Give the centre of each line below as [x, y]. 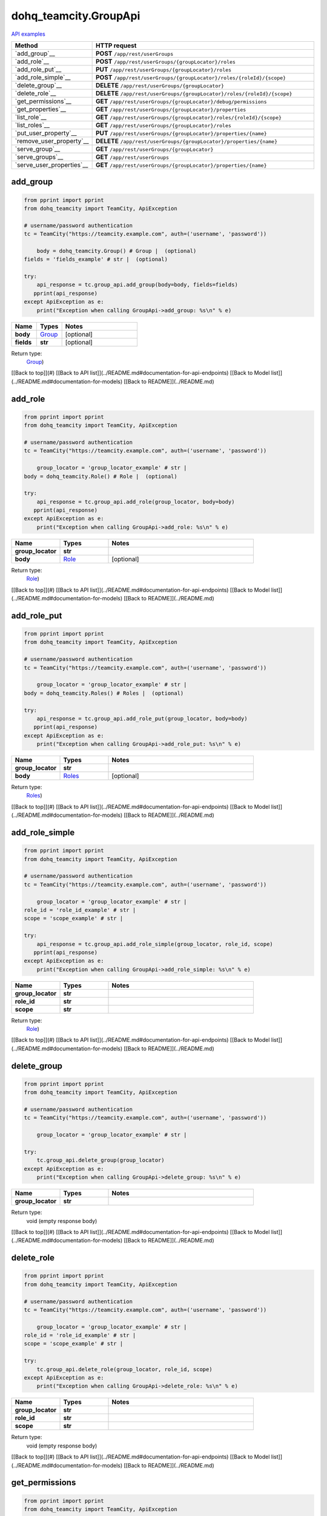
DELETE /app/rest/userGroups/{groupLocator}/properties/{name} [187, 141]
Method [26, 45]
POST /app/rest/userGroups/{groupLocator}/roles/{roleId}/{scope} [191, 77]
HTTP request [116, 45]
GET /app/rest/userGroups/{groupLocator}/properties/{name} [181, 165]
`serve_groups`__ [39, 156]
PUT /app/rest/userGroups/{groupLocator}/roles [164, 69]
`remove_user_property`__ [52, 141]
